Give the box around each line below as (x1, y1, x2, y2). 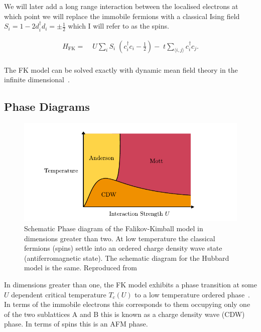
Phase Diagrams (4, 99, 90, 114)
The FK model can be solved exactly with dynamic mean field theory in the (4, 64, 238, 75)
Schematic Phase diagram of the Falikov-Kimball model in (24, 223, 203, 233)
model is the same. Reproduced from (24, 262, 137, 273)
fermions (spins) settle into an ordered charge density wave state (24, 243, 222, 253)
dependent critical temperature (11, 289, 106, 299)
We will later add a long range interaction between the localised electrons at (4, 1, 238, 11)
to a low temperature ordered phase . (135, 289, 250, 299)
